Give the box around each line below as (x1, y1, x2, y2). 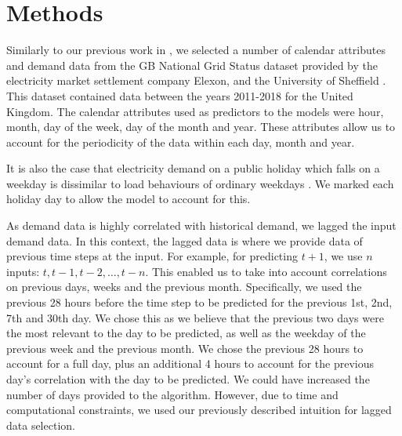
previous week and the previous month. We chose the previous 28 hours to (6, 340, 364, 356)
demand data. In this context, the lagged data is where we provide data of (6, 232, 363, 249)
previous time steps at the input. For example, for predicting (6, 248, 298, 264)
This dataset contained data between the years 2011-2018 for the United (6, 87, 353, 104)
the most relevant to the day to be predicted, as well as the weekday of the (6, 325, 366, 341)
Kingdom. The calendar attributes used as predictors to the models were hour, (6, 103, 384, 119)
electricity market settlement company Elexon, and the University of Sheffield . (6, 72, 386, 89)
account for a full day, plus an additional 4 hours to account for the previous (6, 355, 375, 372)
